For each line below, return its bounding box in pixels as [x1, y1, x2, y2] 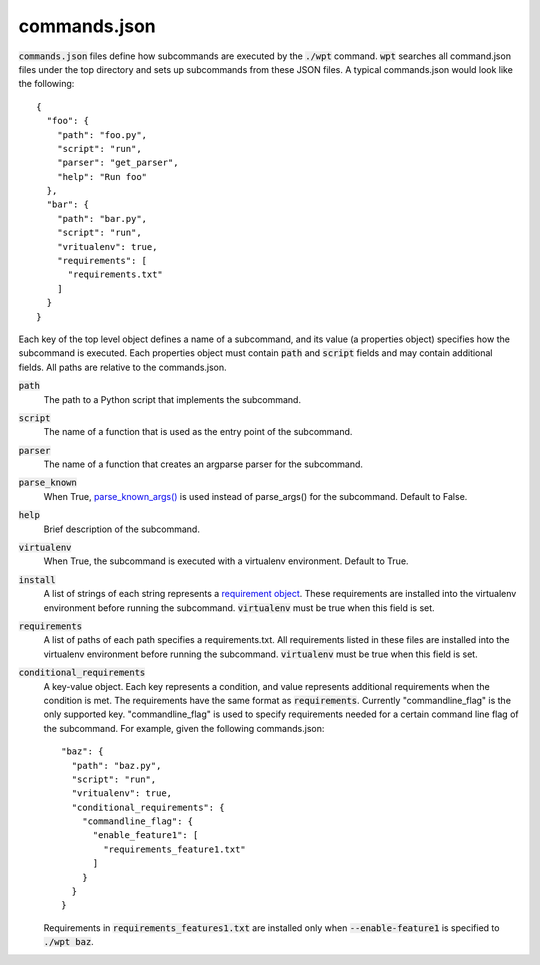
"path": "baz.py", [71, 760, 162, 771]
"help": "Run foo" [56, 171, 148, 182]
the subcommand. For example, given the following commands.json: [43, 722, 325, 734]
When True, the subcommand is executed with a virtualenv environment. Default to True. [43, 555, 409, 567]
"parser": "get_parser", [56, 157, 179, 169]
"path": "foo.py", [56, 129, 148, 140]
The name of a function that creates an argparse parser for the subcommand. [43, 458, 364, 470]
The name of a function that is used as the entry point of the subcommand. [43, 426, 353, 438]
